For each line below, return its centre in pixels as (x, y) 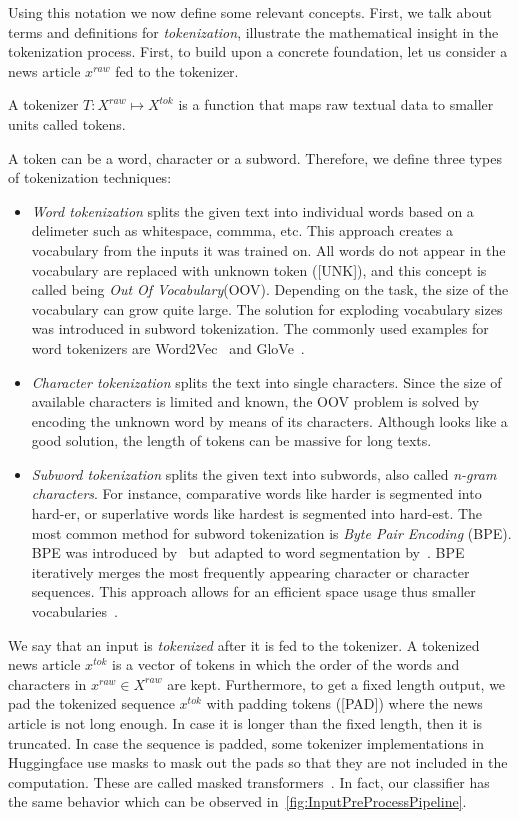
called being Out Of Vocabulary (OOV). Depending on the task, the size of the (270, 289)
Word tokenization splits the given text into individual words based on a (252, 210)
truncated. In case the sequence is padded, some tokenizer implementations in (246, 742)
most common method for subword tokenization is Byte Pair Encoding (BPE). (271, 532)
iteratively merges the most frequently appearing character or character (250, 571)
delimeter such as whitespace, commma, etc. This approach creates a (242, 230)
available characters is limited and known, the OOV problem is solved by (255, 401)
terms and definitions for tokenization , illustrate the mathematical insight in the (253, 31)
